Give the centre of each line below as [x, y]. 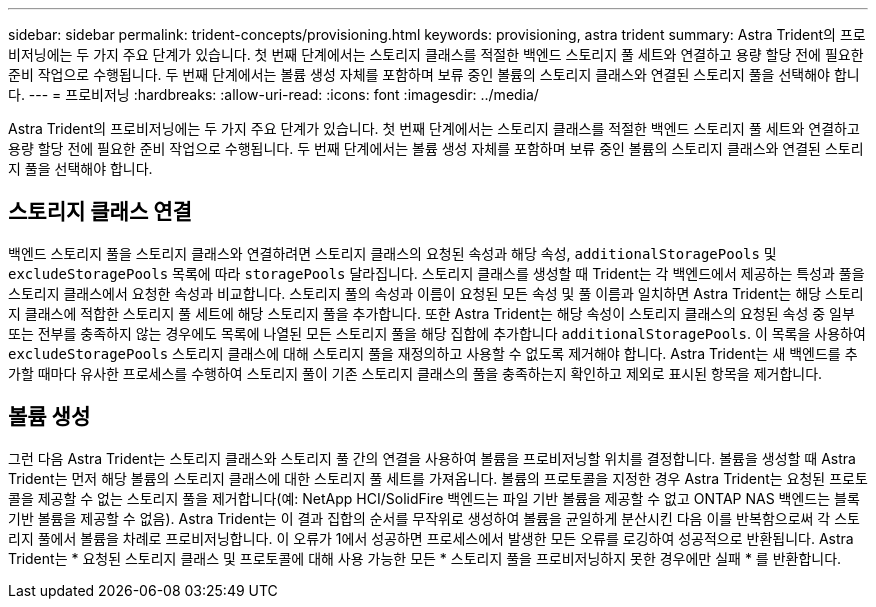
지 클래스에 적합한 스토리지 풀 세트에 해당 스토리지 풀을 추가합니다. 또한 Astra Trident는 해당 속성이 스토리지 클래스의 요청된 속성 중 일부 [431, 313]
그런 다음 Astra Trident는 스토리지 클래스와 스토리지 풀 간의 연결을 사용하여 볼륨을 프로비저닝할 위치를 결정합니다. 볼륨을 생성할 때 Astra [432, 458]
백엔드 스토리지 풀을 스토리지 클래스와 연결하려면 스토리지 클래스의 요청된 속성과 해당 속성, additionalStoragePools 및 [392, 253]
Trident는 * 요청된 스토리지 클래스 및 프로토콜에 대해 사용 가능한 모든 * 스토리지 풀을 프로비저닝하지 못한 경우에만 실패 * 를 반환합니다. [425, 558]
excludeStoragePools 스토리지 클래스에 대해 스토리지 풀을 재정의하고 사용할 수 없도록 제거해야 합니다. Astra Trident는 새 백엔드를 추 [433, 353]
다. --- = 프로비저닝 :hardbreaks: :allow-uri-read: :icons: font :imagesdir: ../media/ [273, 94]
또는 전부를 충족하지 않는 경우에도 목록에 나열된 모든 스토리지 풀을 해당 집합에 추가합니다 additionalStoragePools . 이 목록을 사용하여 [437, 333]
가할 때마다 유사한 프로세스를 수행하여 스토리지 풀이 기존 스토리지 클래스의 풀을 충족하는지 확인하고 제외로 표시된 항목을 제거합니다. [415, 373]
